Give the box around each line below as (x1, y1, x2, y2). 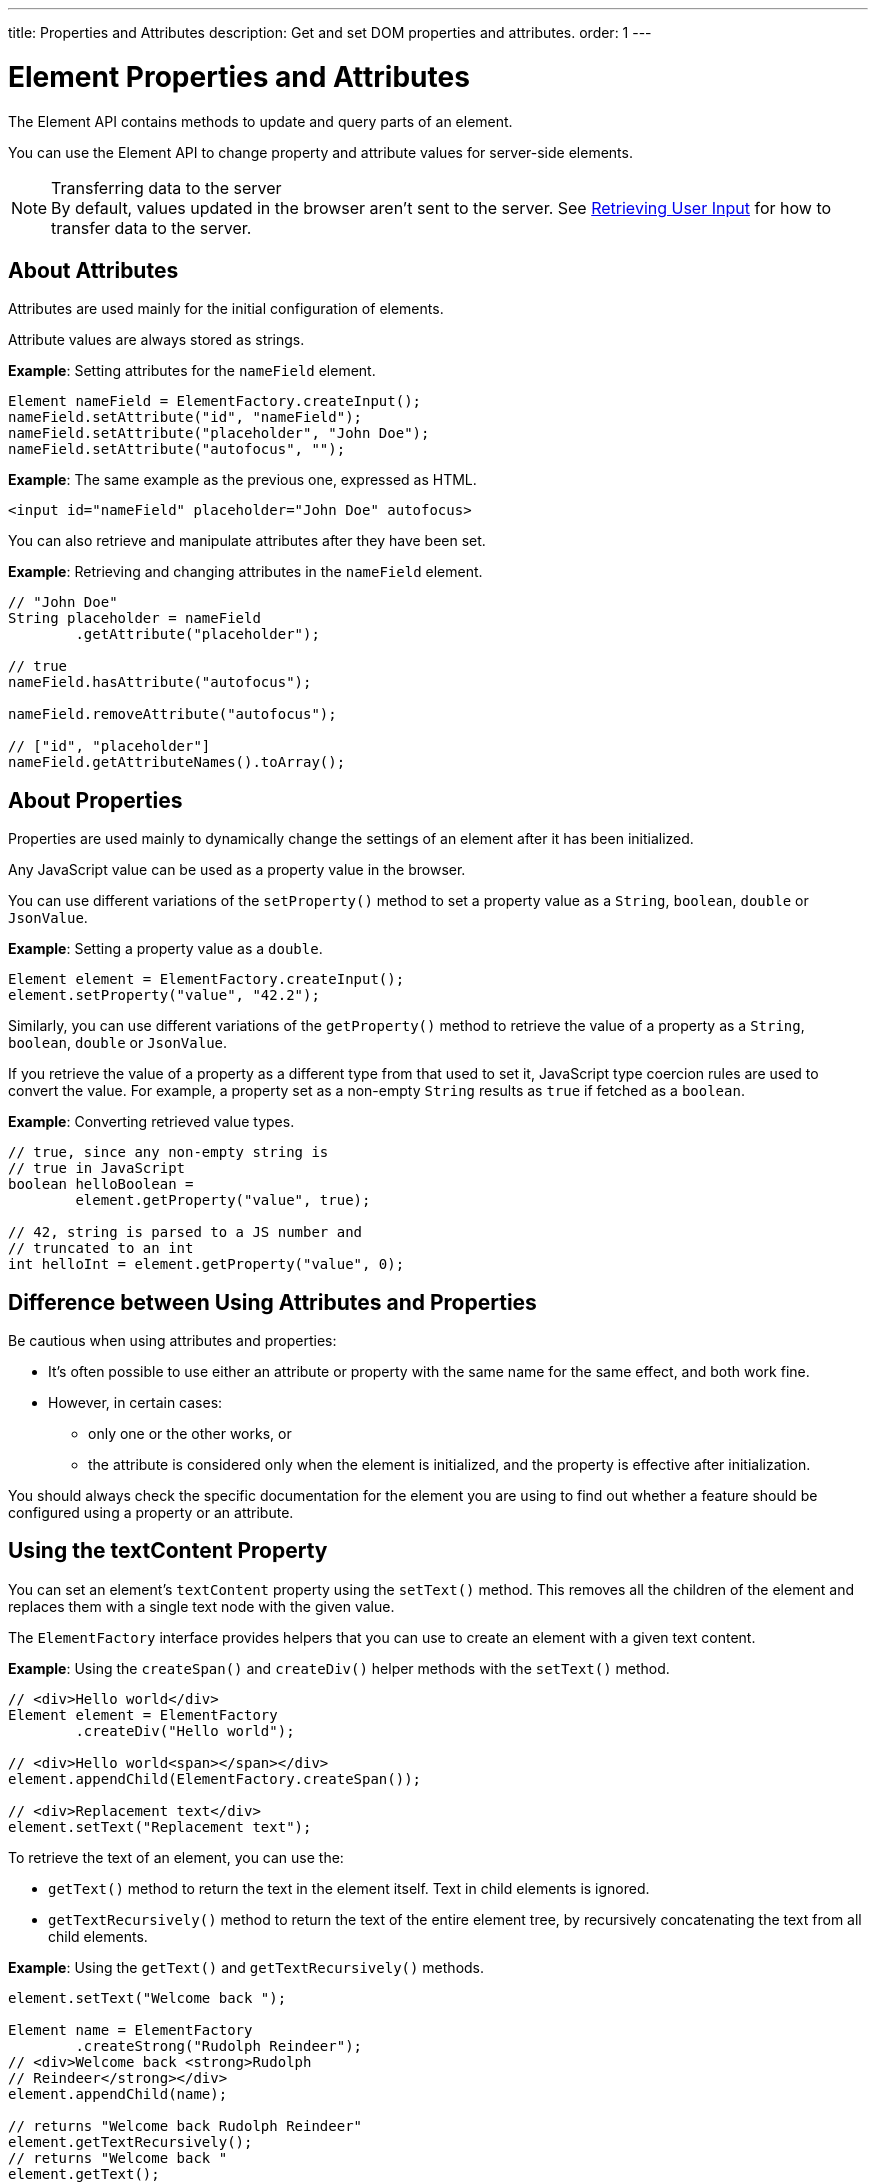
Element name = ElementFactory (8, 2021, 253, 2038)
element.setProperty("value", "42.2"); (8, 987, 320, 1004)
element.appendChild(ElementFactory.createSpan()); (8, 1770, 422, 1787)
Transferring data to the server (51, 177, 282, 198)
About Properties (8, 787, 183, 813)
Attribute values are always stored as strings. (8, 331, 305, 349)
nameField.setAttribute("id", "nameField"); (8, 409, 363, 426)
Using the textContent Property (8, 1538, 328, 1564)
